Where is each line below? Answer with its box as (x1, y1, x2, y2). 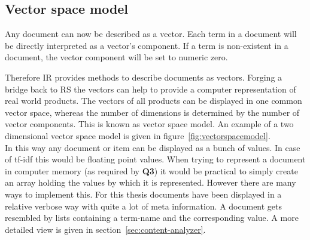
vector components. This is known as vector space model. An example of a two (5, 118, 294, 130)
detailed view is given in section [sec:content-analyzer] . (5, 223, 206, 235)
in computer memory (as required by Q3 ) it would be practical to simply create (5, 164, 298, 177)
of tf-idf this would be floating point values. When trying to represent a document (5, 153, 306, 165)
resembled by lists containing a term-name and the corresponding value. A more (5, 211, 299, 224)
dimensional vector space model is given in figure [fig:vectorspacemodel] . (5, 129, 271, 141)
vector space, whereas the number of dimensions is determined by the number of (5, 106, 300, 118)
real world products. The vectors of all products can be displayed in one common (5, 94, 302, 107)
